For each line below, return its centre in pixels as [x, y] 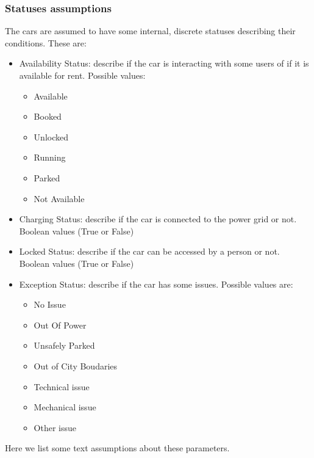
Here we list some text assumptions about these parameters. [117, 448]
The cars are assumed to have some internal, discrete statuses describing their [150, 31]
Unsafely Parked [64, 345]
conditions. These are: [46, 42]
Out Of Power [60, 325]
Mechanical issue [65, 407]
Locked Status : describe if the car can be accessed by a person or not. [149, 251]
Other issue [55, 427]
